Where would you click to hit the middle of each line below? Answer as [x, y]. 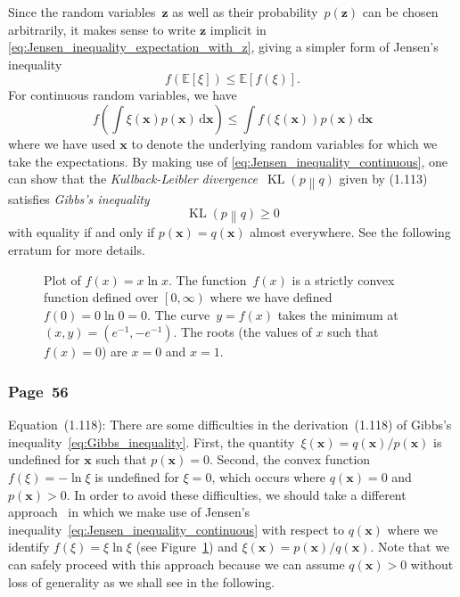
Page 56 [38, 391]
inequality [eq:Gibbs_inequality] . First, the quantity [152, 442]
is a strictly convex [343, 279]
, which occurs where [269, 477]
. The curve [179, 314]
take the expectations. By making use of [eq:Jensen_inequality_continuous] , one [228, 161]
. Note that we [410, 547]
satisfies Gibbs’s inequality [79, 198]
